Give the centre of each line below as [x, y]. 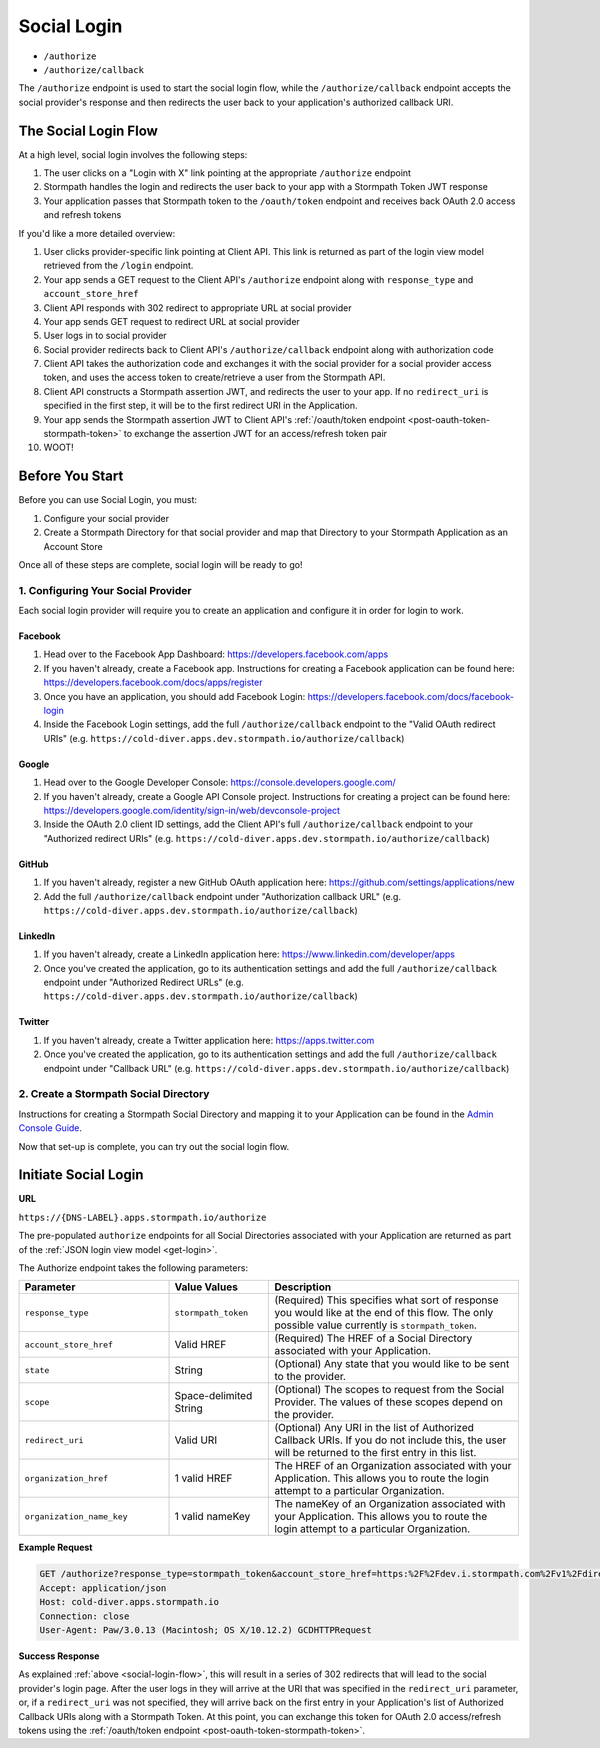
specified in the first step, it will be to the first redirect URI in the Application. [201, 406]
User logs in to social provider [105, 336]
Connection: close [84, 1616]
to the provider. [310, 1377]
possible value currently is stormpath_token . [375, 1325]
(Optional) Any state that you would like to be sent [392, 1364]
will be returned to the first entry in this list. [375, 1453]
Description [303, 1287]
